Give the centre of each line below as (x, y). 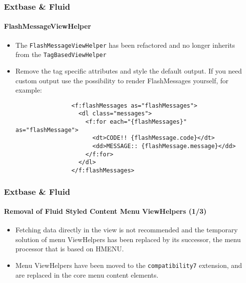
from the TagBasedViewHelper (61, 54)
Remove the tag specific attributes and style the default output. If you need (129, 70)
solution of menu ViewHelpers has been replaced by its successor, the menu (128, 239)
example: (29, 90)
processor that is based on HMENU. (70, 249)
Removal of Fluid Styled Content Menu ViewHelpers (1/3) (105, 211)
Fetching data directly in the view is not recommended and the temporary (126, 230)
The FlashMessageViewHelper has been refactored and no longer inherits (125, 45)
